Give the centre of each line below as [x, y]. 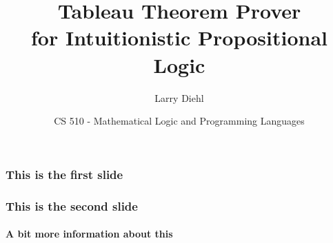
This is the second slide [72, 205]
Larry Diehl [179, 97]
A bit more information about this [89, 234]
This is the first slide [64, 174]
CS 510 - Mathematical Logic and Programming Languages [179, 121]
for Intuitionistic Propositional [179, 38]
